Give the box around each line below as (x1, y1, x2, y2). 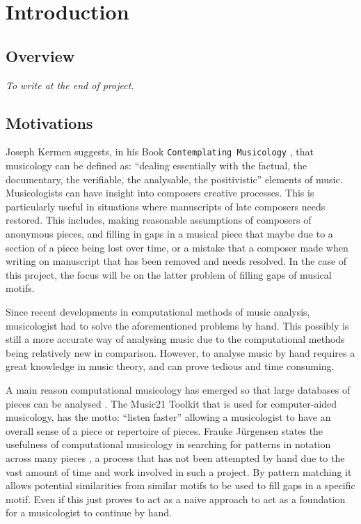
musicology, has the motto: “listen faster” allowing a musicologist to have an (6, 410, 331, 424)
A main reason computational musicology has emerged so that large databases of (6, 382, 351, 396)
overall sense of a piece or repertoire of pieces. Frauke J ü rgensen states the (6, 423, 323, 438)
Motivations (6, 111, 93, 133)
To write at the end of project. (6, 77, 134, 92)
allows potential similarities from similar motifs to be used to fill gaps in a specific (6, 478, 355, 493)
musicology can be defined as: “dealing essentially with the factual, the (6, 158, 307, 173)
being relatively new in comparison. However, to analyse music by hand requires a (6, 345, 355, 360)
